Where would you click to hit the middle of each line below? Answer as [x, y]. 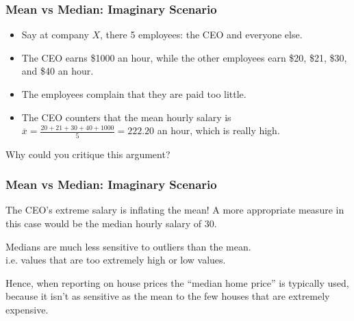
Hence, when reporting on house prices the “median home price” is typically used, [177, 282]
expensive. [27, 309]
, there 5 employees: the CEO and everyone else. [201, 35]
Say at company [55, 35]
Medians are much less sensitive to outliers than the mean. [128, 246]
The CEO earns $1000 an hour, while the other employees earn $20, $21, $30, [184, 57]
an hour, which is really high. [218, 130]
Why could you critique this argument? [88, 154]
